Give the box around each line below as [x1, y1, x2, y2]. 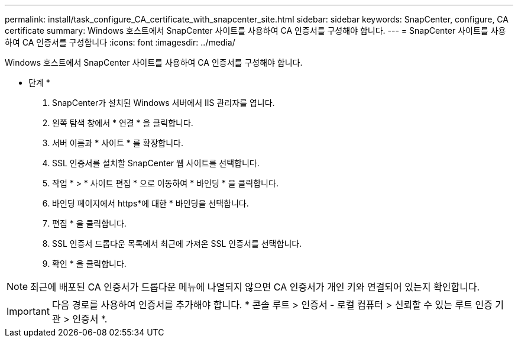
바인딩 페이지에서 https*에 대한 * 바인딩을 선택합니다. [52, 198, 249, 208]
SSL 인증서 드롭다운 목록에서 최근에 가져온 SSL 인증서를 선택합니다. [52, 238, 302, 249]
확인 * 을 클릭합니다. [52, 259, 127, 269]
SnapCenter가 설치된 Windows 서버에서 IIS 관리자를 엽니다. [52, 98, 275, 108]
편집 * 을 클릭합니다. [52, 218, 127, 228]
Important [7, 305, 50, 317]
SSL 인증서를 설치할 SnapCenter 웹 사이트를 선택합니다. [52, 158, 260, 168]
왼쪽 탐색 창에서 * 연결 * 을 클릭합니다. [52, 118, 193, 128]
